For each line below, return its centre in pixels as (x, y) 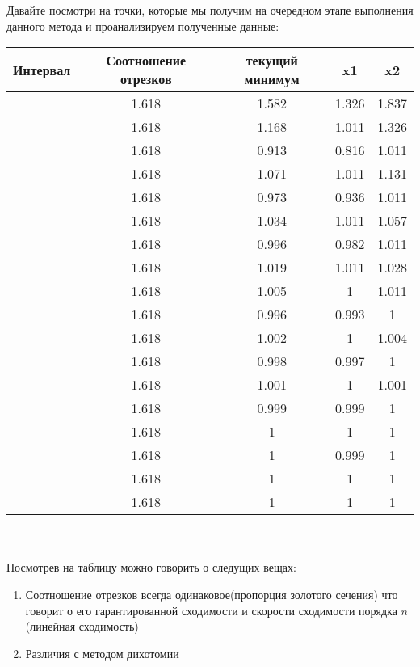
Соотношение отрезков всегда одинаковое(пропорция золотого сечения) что (212, 594)
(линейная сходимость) (82, 626)
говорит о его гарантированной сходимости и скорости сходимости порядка (211, 610)
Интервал (42, 70)
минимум (272, 79)
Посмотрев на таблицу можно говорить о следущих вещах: (151, 567)
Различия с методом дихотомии (102, 653)
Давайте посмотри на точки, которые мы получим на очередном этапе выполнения (210, 10)
